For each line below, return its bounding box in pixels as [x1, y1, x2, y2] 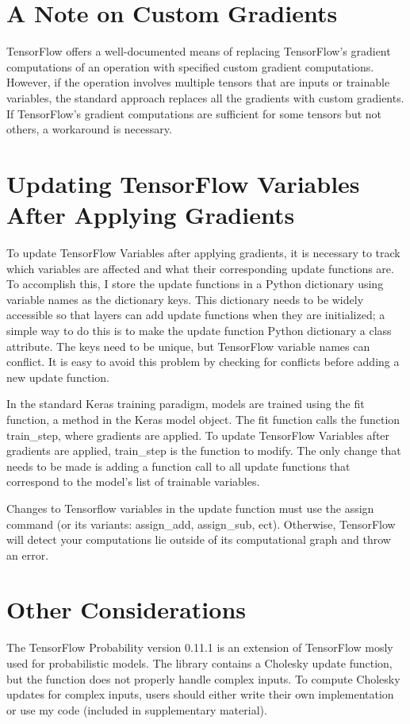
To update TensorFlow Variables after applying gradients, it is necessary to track [6, 245, 400, 260]
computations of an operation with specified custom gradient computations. [6, 58, 374, 75]
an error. [6, 546, 49, 563]
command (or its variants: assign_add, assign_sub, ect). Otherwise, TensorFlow [6, 515, 396, 532]
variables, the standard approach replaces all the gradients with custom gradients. [6, 89, 404, 106]
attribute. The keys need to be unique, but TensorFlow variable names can [6, 337, 370, 354]
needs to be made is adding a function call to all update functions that [6, 457, 351, 474]
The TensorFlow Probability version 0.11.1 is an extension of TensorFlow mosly [6, 639, 393, 656]
